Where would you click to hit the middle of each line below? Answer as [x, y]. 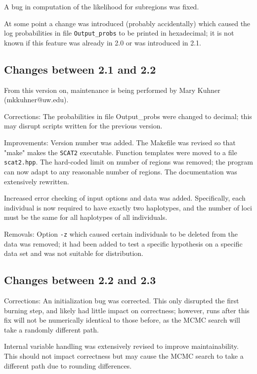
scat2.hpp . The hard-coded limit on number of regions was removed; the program [128, 162]
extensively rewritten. [37, 181]
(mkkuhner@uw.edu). [36, 100]
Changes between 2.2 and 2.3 [80, 280]
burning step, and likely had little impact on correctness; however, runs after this [127, 310]
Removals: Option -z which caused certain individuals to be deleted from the [121, 233]
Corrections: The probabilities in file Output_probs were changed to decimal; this [128, 116]
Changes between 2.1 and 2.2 [80, 69]
